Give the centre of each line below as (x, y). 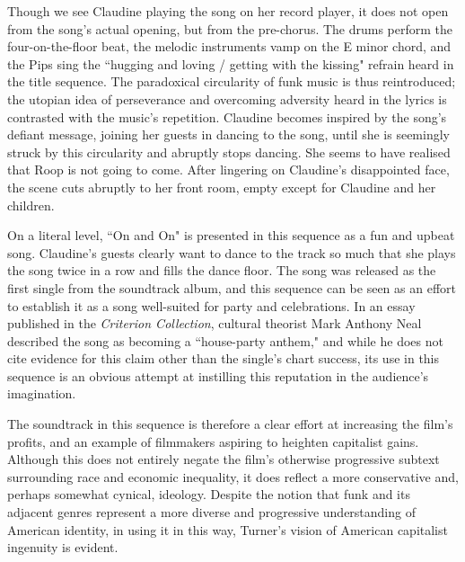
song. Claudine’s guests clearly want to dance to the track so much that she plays (232, 252)
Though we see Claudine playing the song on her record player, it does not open (228, 11)
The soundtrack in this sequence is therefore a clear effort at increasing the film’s (230, 424)
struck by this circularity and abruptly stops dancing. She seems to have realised (229, 152)
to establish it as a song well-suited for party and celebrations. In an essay (211, 305)
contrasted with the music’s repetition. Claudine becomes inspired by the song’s (227, 116)
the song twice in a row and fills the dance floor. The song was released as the (222, 270)
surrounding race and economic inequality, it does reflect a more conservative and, (233, 476)
